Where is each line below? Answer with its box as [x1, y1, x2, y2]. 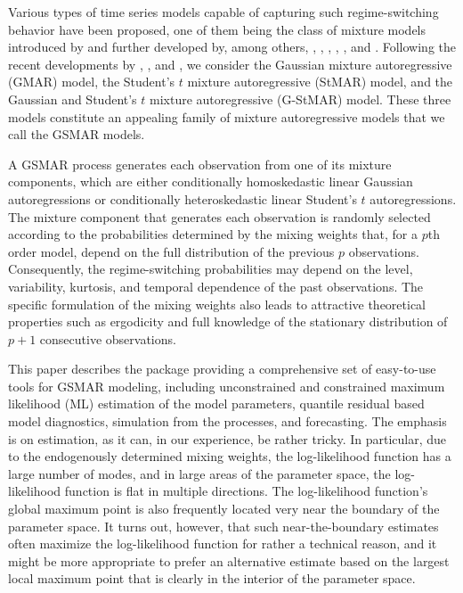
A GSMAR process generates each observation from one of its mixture [8, 154, 392, 173]
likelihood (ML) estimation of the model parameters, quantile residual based [8, 394, 425, 413]
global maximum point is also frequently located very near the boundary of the [8, 499, 440, 518]
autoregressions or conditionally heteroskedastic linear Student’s [8, 189, 357, 208]
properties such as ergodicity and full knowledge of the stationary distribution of [8, 312, 448, 331]
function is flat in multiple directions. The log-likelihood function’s [64, 482, 428, 500]
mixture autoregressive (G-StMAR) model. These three [150, 89, 451, 108]
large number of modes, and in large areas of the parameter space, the [8, 464, 391, 482]
